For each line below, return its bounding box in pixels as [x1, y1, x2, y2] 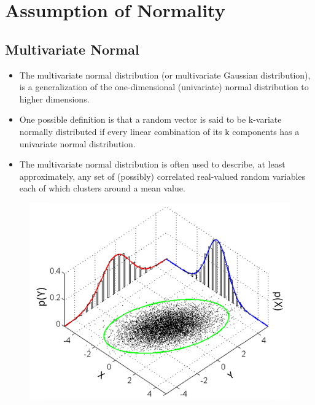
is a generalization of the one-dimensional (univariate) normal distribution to [19, 80, 309, 93]
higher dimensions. [19, 92, 90, 105]
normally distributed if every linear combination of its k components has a [19, 125, 300, 137]
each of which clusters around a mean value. [19, 182, 185, 195]
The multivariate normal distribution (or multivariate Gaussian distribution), [19, 68, 311, 81]
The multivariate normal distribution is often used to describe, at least [19, 158, 286, 171]
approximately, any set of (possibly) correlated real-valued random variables [19, 169, 306, 182]
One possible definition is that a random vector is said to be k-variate [19, 113, 282, 126]
